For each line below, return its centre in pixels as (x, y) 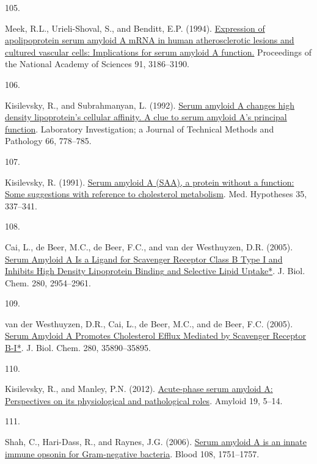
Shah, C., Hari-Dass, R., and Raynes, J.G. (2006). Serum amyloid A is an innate (156, 442)
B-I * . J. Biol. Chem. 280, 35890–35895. (78, 348)
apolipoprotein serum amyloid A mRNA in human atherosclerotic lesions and (150, 40)
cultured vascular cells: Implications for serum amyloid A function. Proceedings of (158, 52)
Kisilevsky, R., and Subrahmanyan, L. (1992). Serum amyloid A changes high (150, 105)
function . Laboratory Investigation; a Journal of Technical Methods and (140, 129)
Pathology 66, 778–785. (48, 141)
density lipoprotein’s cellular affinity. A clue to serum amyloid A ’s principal (146, 117)
